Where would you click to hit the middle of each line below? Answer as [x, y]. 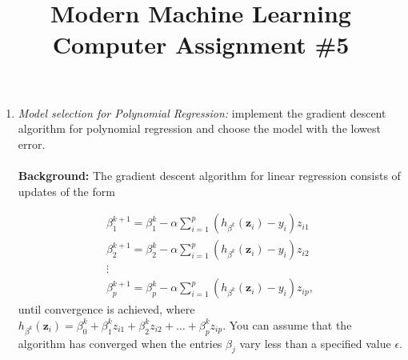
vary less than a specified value [315, 343]
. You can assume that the [287, 324]
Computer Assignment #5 [201, 44]
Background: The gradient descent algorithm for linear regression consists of [209, 175]
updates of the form [66, 191]
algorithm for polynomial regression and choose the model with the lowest [199, 128]
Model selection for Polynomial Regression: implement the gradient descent [202, 112]
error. [32, 144]
